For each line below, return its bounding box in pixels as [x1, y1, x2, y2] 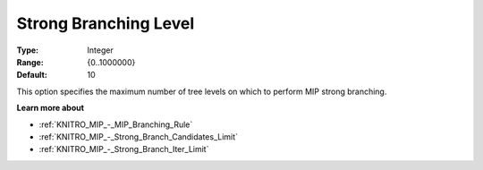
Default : [16, 70, 48, 81]
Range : [16, 56, 44, 67]
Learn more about [16, 103, 85, 114]
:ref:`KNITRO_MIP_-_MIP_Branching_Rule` [38, 119, 193, 130]
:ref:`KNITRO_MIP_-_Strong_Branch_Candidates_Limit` [38, 131, 239, 142]
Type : [16, 45, 39, 55]
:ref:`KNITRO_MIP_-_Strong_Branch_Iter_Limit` [38, 144, 209, 155]
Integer [87, 45, 114, 55]
